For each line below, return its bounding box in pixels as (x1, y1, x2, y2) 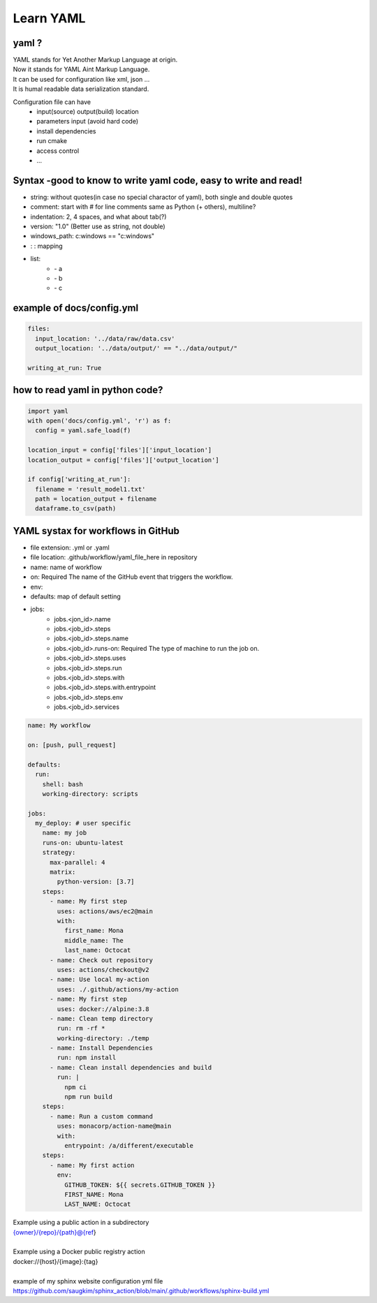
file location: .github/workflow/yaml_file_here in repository (30, 553, 198, 561)
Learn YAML (13, 10, 86, 26)
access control (36, 147, 80, 155)
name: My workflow (27, 721, 91, 730)
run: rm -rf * (57, 1024, 105, 1033)
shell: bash (42, 780, 84, 788)
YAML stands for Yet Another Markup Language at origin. (13, 56, 178, 64)
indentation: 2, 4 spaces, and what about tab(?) (30, 212, 167, 221)
